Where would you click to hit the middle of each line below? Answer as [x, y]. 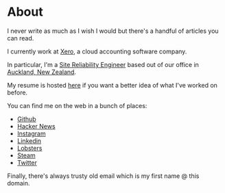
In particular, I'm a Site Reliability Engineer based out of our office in [103, 64]
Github [26, 119]
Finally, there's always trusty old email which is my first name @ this [103, 176]
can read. [21, 38]
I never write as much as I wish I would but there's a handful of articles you [113, 31]
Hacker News [36, 126]
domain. [19, 183]
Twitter [27, 162]
